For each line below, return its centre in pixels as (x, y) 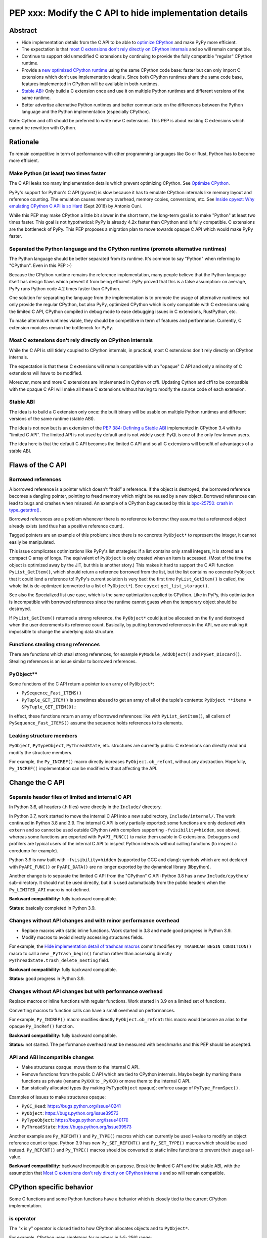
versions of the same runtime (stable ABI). (52, 419)
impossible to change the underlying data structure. (62, 632)
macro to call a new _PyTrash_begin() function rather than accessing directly (90, 953)
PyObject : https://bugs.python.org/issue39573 (70, 1113)
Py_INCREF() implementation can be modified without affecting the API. (83, 769)
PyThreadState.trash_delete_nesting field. (59, 960)
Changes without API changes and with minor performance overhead (94, 921)
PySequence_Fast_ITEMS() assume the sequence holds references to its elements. (96, 722)
